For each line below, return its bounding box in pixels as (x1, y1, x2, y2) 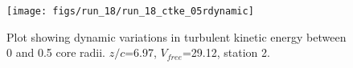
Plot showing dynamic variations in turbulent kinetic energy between (6, 28, 347, 45)
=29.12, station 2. (182, 44, 270, 61)
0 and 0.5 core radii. (6, 44, 105, 61)
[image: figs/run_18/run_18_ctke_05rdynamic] (6, 6, 254, 17)
